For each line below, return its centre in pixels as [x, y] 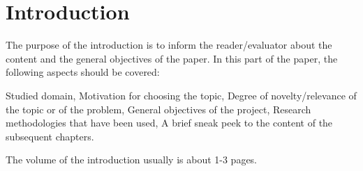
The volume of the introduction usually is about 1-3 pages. [132, 160]
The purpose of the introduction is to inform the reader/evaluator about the [169, 45]
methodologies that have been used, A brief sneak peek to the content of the [169, 123]
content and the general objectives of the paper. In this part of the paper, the [172, 58]
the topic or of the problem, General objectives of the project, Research [158, 109]
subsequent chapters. [50, 136]
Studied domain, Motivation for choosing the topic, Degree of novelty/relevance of [181, 95]
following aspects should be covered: [83, 72]
